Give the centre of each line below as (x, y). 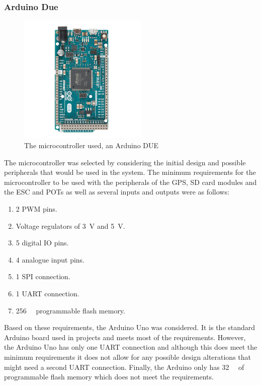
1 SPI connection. (43, 276)
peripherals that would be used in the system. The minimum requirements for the (130, 172)
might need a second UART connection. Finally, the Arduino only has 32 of (124, 367)
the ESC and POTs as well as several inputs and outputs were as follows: (117, 192)
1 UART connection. (48, 293)
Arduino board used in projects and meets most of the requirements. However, (125, 337)
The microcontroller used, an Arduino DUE (92, 145)
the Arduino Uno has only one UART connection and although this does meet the (131, 347)
